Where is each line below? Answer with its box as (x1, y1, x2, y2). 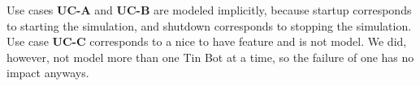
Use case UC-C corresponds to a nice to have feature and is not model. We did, (6, 33, 407, 50)
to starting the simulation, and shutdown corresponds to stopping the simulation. (6, 17, 412, 34)
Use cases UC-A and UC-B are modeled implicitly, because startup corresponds (6, 2, 412, 18)
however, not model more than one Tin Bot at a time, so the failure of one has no (6, 48, 414, 65)
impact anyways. (6, 64, 89, 81)
